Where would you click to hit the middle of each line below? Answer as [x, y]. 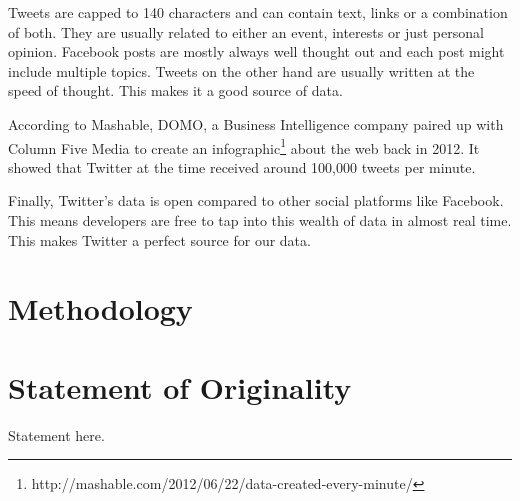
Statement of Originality [180, 386]
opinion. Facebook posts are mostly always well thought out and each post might [256, 51]
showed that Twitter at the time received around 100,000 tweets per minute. [242, 166]
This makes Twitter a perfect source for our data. [159, 239]
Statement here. [56, 434]
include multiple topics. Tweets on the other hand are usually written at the [241, 70]
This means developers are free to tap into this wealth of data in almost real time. [260, 220]
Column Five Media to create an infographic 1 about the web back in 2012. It [244, 146]
